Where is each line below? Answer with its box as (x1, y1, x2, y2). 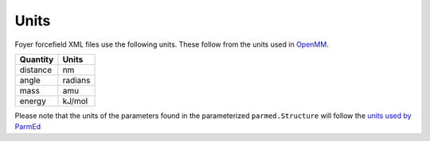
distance (19, 64, 53, 75)
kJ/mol (62, 95, 88, 106)
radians (62, 74, 91, 86)
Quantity (19, 54, 54, 65)
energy (19, 95, 47, 106)
